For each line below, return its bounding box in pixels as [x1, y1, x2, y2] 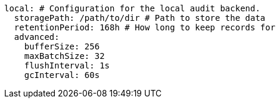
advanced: [14, 32, 60, 42]
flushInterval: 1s [24, 61, 110, 70]
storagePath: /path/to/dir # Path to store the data [14, 13, 266, 23]
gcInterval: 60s [24, 70, 100, 80]
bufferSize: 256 [24, 42, 100, 51]
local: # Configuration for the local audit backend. [4, 4, 260, 13]
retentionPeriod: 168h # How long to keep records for [14, 23, 276, 32]
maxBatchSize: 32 [24, 51, 105, 61]
